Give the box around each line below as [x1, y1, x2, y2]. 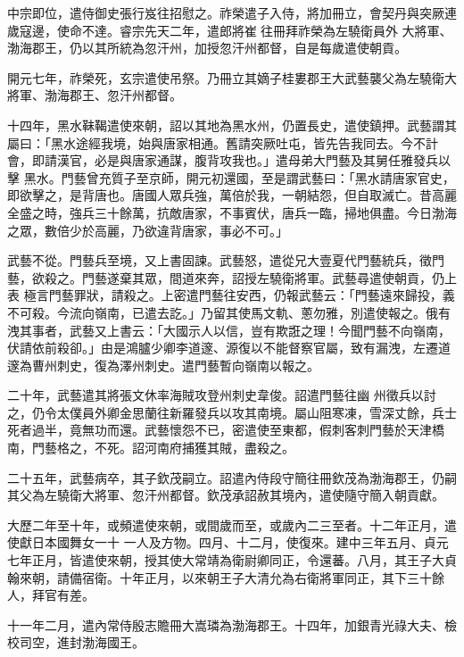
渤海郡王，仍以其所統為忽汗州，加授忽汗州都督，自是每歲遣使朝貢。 [7, 38, 407, 57]
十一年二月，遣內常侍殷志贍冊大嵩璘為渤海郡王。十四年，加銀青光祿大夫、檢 [7, 615, 457, 634]
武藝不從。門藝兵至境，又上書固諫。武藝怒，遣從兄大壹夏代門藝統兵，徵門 [7, 251, 444, 270]
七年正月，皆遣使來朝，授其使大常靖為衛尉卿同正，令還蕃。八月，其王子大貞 [7, 551, 457, 570]
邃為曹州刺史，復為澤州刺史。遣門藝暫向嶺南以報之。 [7, 355, 319, 374]
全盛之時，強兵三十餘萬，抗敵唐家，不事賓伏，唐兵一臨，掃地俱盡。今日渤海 [7, 203, 457, 221]
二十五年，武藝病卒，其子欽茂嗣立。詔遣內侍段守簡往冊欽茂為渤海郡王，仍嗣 [7, 468, 457, 487]
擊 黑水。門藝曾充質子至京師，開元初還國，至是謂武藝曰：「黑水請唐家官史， [7, 168, 455, 187]
